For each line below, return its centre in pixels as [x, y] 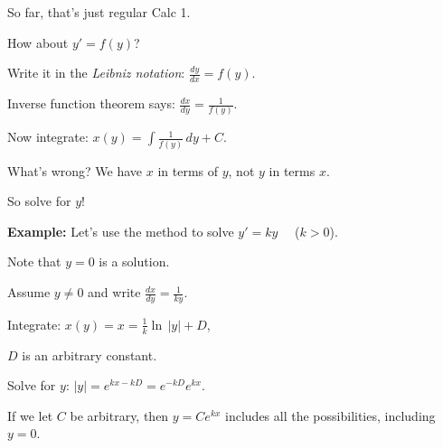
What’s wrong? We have [75, 170]
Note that [34, 261]
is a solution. [134, 261]
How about [38, 42]
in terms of [188, 170]
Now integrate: [48, 137]
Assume [29, 292]
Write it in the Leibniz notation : [96, 73]
